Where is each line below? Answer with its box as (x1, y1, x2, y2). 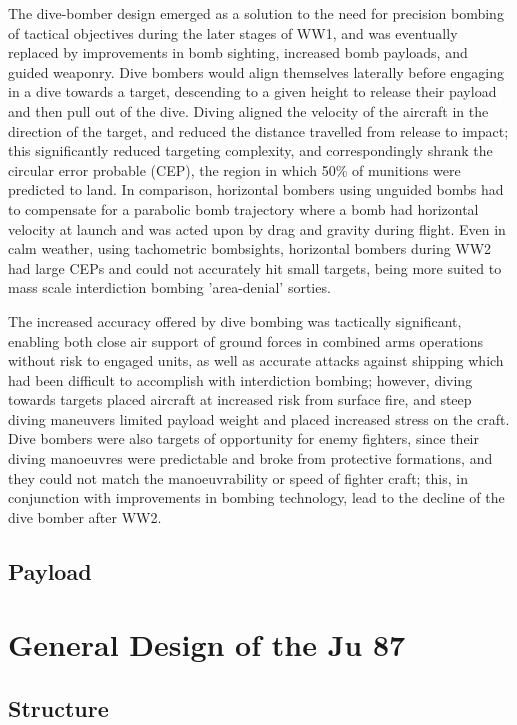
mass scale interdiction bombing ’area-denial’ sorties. (8, 277, 331, 298)
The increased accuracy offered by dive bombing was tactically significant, (8, 310, 462, 331)
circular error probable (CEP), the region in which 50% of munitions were (8, 159, 461, 180)
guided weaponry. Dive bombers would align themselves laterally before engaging (8, 61, 505, 82)
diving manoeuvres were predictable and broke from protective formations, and (8, 448, 493, 469)
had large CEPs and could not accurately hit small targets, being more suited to (8, 257, 502, 278)
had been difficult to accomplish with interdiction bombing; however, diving (8, 369, 473, 390)
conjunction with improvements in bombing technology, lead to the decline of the (8, 487, 505, 508)
